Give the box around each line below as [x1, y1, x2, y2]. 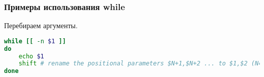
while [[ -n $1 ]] [4, 37, 66, 45]
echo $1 [18, 52, 44, 60]
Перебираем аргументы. [4, 20, 78, 31]
